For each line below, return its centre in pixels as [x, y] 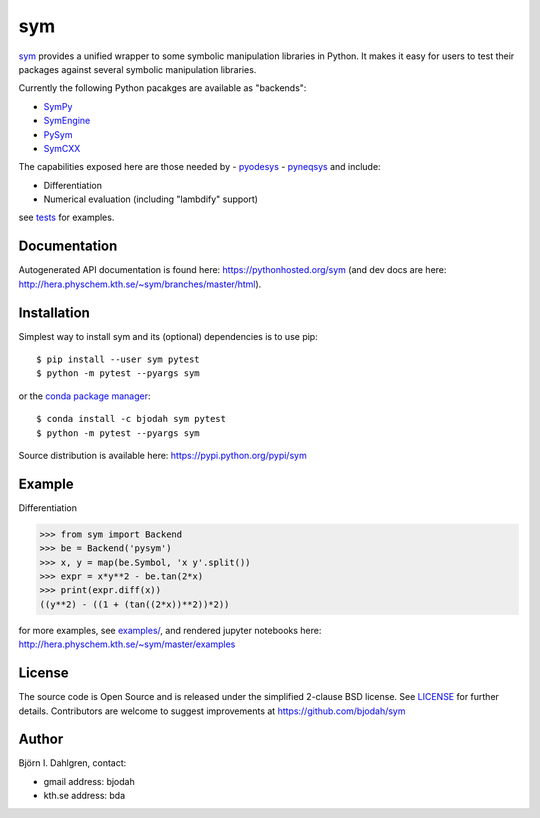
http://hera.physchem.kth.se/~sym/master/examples [127, 644]
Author [41, 739]
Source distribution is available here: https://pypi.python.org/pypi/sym [162, 455]
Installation [54, 312]
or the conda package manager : [84, 396]
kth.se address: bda [84, 796]
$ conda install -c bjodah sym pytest [131, 419]
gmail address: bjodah [89, 781]
